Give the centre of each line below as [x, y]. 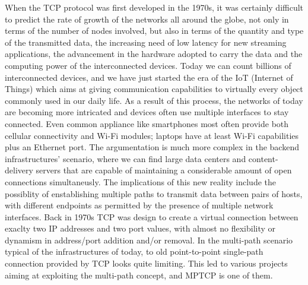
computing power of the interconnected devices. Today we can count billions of [148, 65]
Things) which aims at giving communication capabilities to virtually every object [154, 89]
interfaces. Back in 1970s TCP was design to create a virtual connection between [152, 216]
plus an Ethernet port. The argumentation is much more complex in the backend [152, 147]
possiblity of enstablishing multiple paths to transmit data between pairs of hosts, [154, 193]
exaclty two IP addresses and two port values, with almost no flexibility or [140, 228]
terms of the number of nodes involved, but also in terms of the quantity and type [154, 31]
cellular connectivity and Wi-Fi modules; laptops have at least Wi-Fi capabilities [152, 135]
